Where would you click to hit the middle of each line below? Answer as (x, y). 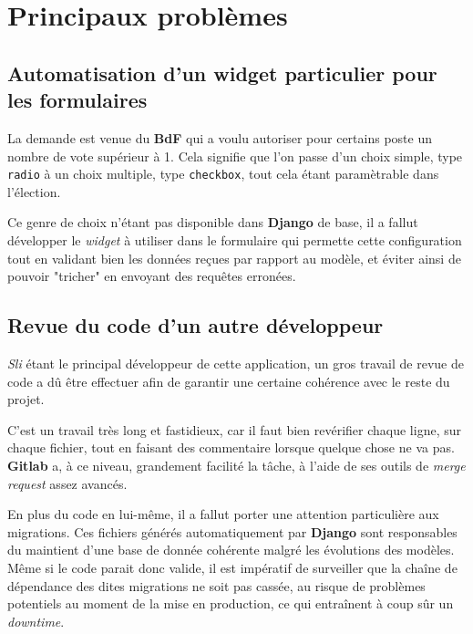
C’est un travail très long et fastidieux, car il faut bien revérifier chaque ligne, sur (234, 429)
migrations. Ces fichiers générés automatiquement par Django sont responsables (232, 531)
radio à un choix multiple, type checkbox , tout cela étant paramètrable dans (223, 174)
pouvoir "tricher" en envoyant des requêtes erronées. (152, 276)
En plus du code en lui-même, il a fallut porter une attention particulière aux (223, 514)
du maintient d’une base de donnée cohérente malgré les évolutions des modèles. (231, 550)
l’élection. (34, 191)
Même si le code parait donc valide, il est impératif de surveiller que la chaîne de (232, 567)
